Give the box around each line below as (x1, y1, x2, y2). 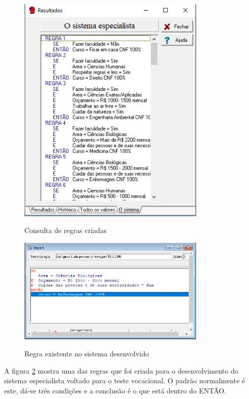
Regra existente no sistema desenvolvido (24, 348, 149, 359)
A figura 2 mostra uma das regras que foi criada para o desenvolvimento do (4, 365, 238, 376)
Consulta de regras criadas (24, 225, 107, 236)
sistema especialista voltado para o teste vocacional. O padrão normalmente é (4, 375, 245, 386)
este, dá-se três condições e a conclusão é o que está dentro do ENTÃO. (4, 385, 227, 395)
